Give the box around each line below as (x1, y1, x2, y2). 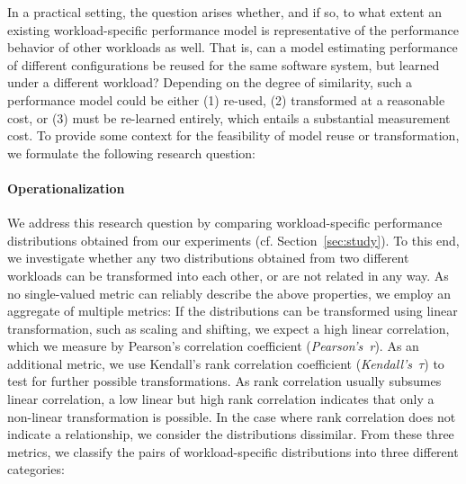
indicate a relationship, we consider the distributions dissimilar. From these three (7, 425, 454, 444)
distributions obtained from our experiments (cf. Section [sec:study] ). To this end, (7, 230, 460, 249)
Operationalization (7, 178, 125, 197)
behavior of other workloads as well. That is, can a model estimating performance (7, 38, 458, 57)
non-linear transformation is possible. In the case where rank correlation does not (7, 407, 456, 426)
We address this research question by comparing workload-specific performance (7, 213, 443, 232)
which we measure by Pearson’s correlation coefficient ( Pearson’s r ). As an (7, 336, 419, 355)
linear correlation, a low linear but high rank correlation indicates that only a (7, 390, 435, 408)
